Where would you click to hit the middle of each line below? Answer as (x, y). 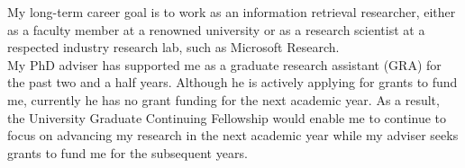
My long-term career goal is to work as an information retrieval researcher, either (232, 12)
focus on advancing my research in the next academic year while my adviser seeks (233, 135)
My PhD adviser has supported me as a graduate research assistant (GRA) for (224, 64)
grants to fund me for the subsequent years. (128, 152)
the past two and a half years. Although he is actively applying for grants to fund (232, 82)
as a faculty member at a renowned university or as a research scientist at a (216, 29)
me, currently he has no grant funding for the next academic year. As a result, (223, 99)
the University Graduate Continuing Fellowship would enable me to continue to (227, 117)
